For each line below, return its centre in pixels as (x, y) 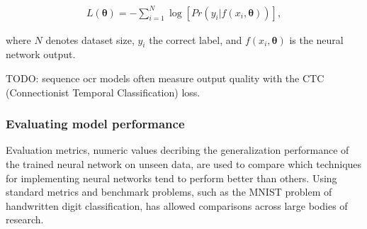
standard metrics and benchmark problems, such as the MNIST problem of (169, 192)
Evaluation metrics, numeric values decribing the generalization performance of (177, 150)
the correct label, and (196, 39)
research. (25, 219)
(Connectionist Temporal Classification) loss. (103, 92)
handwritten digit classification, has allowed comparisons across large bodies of (177, 205)
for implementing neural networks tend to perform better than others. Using (171, 178)
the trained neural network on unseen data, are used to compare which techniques (184, 163)
